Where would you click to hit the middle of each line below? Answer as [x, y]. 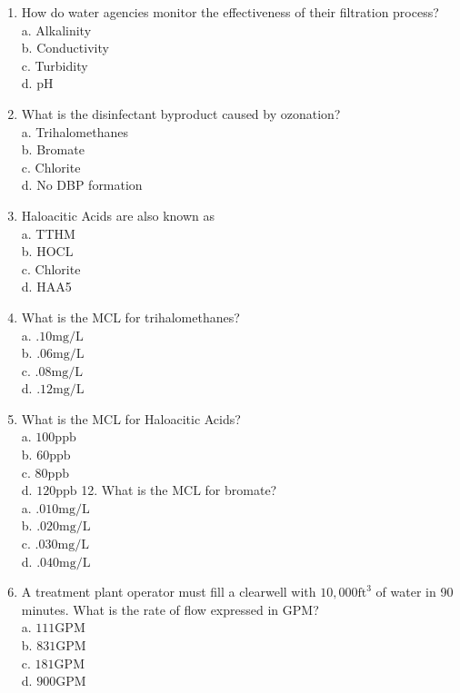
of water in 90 [415, 592]
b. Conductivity [65, 48]
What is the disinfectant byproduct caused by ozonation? [181, 113]
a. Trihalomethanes [75, 131]
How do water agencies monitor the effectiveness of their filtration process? [230, 12]
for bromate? [241, 490]
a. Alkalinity [56, 30]
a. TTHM [48, 233]
